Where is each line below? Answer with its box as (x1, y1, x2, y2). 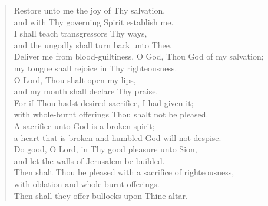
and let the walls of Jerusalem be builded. (14, 154, 165, 166)
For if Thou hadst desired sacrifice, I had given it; (14, 96, 194, 109)
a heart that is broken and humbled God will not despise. (14, 131, 221, 143)
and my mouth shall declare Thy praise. (14, 85, 158, 97)
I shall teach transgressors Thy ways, (14, 27, 147, 40)
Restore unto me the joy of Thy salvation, (14, 4, 166, 16)
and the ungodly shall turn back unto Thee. (14, 38, 172, 51)
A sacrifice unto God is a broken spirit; (14, 119, 155, 132)
